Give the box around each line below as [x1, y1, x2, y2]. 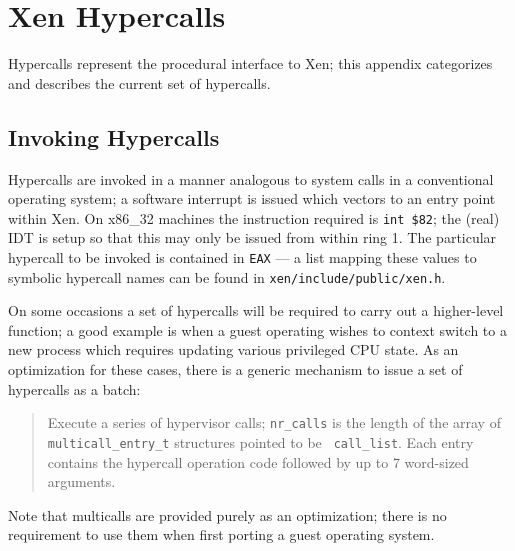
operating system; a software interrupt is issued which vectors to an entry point [8, 188, 496, 209]
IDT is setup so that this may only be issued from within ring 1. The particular [8, 227, 497, 248]
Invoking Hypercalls [8, 121, 220, 152]
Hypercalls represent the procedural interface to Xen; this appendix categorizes [8, 53, 493, 74]
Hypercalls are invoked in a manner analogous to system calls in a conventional [8, 168, 494, 189]
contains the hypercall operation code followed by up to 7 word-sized [47, 451, 469, 472]
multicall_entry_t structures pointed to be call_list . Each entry [47, 431, 474, 452]
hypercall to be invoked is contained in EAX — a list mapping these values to [8, 246, 477, 267]
